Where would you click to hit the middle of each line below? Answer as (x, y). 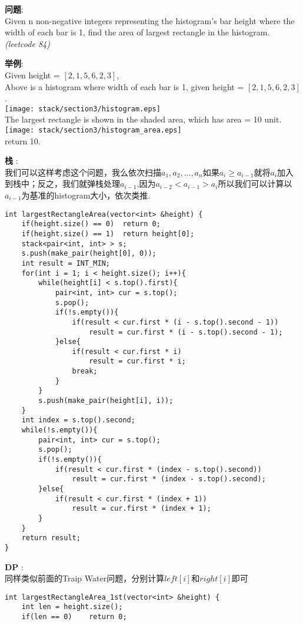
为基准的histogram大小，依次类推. (86, 195)
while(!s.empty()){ (59, 430)
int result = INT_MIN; (66, 263)
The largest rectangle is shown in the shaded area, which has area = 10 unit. (143, 119)
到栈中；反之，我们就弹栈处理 (62, 183)
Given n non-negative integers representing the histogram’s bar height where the (150, 20)
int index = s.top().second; (78, 420)
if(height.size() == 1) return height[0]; (108, 234)
